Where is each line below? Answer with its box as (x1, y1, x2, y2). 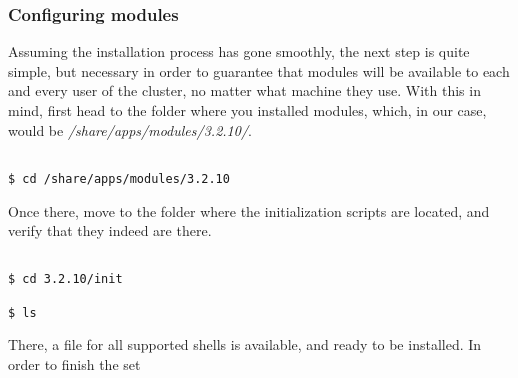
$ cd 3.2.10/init (8, 272, 123, 287)
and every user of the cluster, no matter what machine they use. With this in (8, 80, 481, 101)
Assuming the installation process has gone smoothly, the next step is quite (8, 41, 470, 62)
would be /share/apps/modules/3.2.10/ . (8, 119, 252, 140)
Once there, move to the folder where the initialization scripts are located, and (8, 200, 490, 221)
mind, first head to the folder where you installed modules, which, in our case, (8, 100, 487, 120)
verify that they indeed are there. (8, 220, 212, 241)
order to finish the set (8, 353, 141, 374)
